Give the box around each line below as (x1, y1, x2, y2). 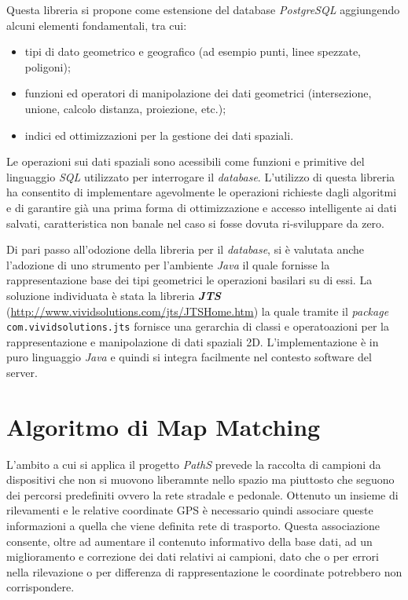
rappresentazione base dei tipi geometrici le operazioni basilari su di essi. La (6, 272, 373, 288)
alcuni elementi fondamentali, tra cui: (6, 16, 187, 33)
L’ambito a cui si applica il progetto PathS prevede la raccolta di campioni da (6, 455, 381, 472)
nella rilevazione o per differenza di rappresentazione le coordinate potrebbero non (6, 563, 402, 580)
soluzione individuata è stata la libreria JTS (6, 287, 221, 303)
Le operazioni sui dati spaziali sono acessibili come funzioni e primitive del (6, 153, 365, 170)
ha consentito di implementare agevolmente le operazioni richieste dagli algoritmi (6, 184, 397, 200)
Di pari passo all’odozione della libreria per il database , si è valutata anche (6, 241, 365, 258)
